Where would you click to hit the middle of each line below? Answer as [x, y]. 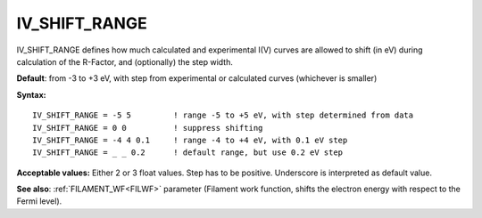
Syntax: [31, 94]
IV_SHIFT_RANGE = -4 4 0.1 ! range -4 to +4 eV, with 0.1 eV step [190, 140]
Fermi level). [39, 201]
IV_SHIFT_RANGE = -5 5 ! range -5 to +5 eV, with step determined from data [223, 115]
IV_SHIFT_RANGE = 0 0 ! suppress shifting [148, 128]
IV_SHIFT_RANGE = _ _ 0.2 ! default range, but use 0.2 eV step [188, 153]
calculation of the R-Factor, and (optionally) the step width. [125, 61]
